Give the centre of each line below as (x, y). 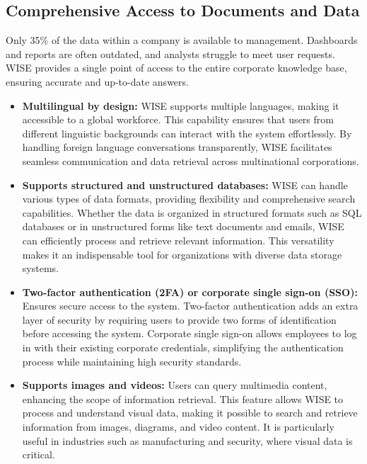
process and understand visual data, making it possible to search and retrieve (190, 413)
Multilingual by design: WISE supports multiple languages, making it (181, 105)
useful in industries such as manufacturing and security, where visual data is (187, 440)
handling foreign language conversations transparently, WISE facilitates (177, 147)
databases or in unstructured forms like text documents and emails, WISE (183, 226)
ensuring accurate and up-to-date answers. (97, 81)
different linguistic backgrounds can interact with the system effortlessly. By (187, 133)
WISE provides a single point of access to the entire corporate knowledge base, (176, 68)
